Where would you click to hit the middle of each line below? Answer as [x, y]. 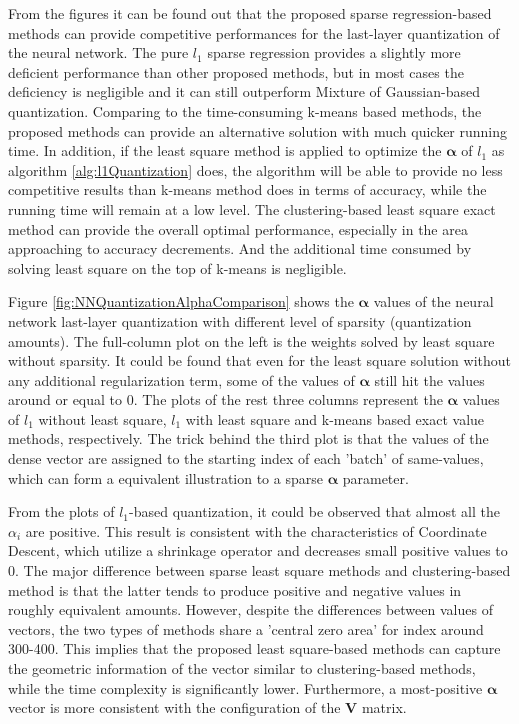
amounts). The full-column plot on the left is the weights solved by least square [251, 340]
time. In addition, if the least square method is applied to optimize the [225, 150]
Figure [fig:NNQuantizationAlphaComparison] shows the [181, 301]
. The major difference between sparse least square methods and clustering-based [263, 570]
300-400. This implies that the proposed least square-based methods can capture [254, 648]
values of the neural [433, 301]
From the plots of [61, 511]
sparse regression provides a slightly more [334, 52]
